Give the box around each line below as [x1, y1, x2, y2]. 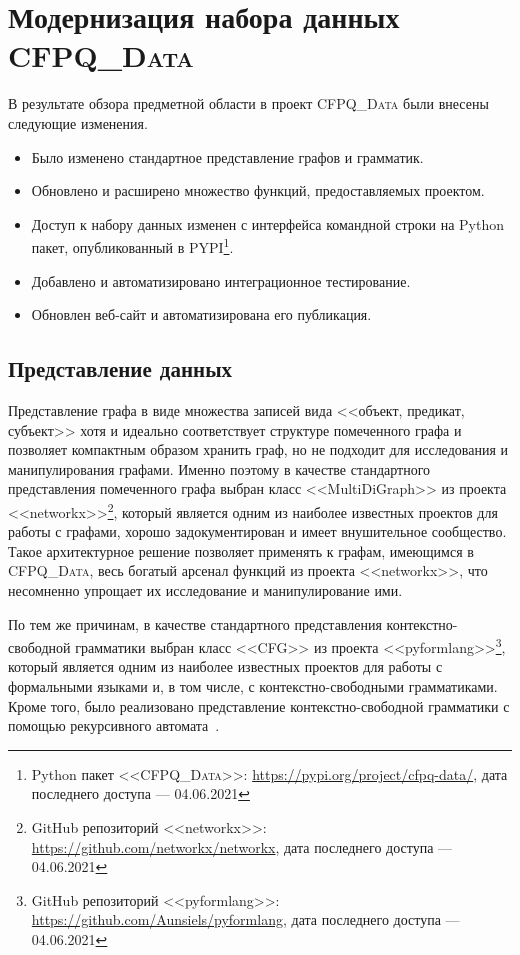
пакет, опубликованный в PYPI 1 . [31, 234, 234, 257]
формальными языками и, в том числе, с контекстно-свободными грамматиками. [8, 675, 498, 696]
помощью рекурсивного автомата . [8, 715, 220, 736]
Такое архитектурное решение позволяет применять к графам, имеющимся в [8, 540, 474, 561]
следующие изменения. [8, 112, 148, 133]
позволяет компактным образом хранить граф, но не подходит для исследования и [8, 439, 508, 460]
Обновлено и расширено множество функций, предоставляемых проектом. [31, 180, 485, 201]
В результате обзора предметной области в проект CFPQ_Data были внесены [8, 93, 489, 114]
